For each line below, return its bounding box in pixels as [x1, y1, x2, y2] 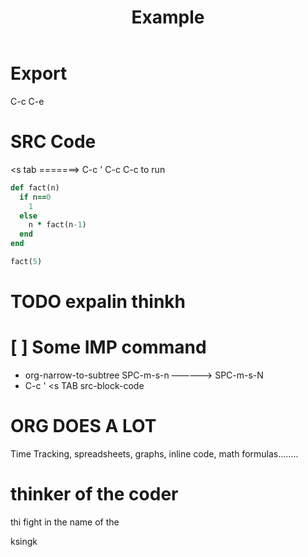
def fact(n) [10, 182, 60, 193]
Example [131, 6, 205, 29]
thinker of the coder [10, 483, 179, 506]
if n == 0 [19, 192, 52, 202]
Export [10, 62, 68, 85]
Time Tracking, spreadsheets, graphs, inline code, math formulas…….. [10, 447, 299, 460]
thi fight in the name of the [10, 516, 120, 528]
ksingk [10, 535, 38, 547]
